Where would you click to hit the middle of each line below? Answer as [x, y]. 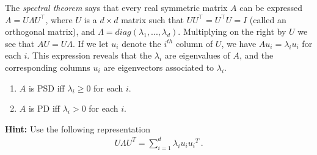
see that [20, 43]
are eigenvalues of [197, 55]
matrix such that [152, 19]
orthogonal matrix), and [50, 31]
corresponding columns [48, 67]
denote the [141, 43]
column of [194, 43]
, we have [239, 43]
